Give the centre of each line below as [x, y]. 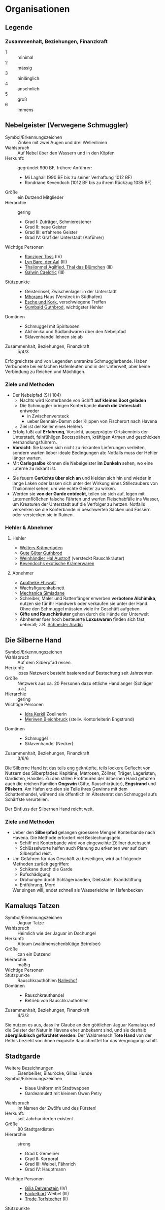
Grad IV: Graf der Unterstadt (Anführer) [64, 237]
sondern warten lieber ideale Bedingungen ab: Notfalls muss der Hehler [85, 453]
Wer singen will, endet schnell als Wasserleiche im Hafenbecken [78, 890]
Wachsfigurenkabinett [42, 588]
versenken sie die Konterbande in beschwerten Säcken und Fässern [82, 509]
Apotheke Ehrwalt [38, 583]
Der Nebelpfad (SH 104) [37, 395]
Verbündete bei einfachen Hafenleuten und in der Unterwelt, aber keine [78, 366]
